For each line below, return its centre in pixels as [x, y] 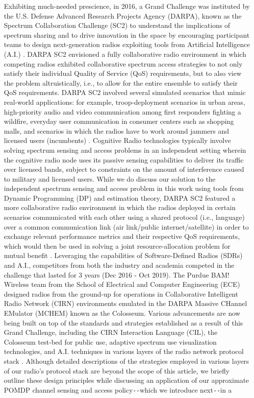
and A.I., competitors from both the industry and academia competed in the [119, 265]
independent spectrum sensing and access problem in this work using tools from [124, 188]
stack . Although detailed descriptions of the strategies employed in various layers [127, 361]
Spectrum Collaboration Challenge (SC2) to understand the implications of [117, 25]
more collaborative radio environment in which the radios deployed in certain [120, 207]
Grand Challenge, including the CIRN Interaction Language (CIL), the [111, 332]
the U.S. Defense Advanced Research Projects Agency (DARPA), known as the [123, 15]
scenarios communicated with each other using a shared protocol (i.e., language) [124, 217]
